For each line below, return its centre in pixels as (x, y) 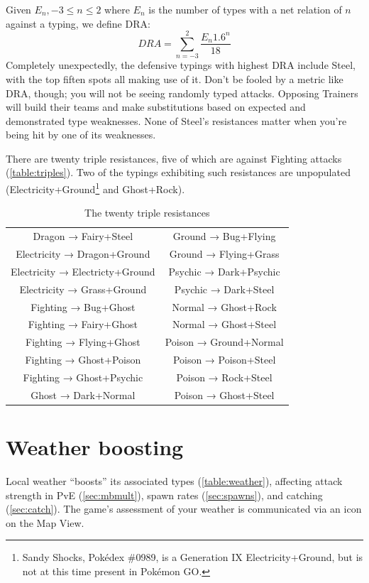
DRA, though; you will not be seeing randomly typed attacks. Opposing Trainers (182, 93)
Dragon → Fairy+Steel (83, 236)
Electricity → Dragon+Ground (83, 254)
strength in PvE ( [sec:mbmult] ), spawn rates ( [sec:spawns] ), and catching (164, 495)
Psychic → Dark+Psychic (224, 271)
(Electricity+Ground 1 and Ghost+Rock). (95, 188)
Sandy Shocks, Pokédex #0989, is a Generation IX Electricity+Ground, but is (193, 557)
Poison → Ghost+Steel (224, 394)
